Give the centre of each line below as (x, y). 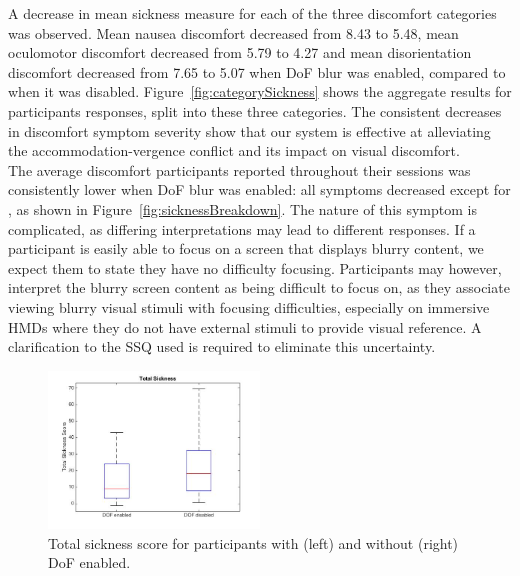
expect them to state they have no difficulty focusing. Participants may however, (255, 267)
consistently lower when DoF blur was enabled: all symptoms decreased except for (259, 189)
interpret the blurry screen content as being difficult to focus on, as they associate (259, 287)
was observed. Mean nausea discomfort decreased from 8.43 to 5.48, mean (233, 32)
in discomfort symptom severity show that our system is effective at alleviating (249, 130)
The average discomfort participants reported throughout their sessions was (239, 169)
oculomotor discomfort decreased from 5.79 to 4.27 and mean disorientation (240, 52)
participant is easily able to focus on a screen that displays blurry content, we (246, 248)
